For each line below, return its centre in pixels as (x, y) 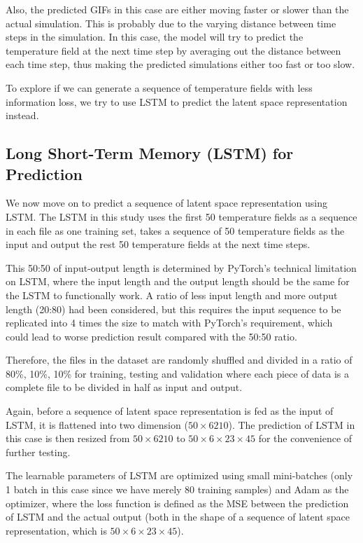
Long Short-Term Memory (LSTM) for (150, 153)
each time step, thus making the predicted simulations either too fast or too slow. (180, 64)
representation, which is (56, 530)
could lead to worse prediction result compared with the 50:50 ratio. (151, 336)
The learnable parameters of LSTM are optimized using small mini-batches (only (179, 475)
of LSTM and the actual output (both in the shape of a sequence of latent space (178, 517)
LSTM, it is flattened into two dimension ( (97, 424)
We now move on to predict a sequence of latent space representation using (167, 203)
